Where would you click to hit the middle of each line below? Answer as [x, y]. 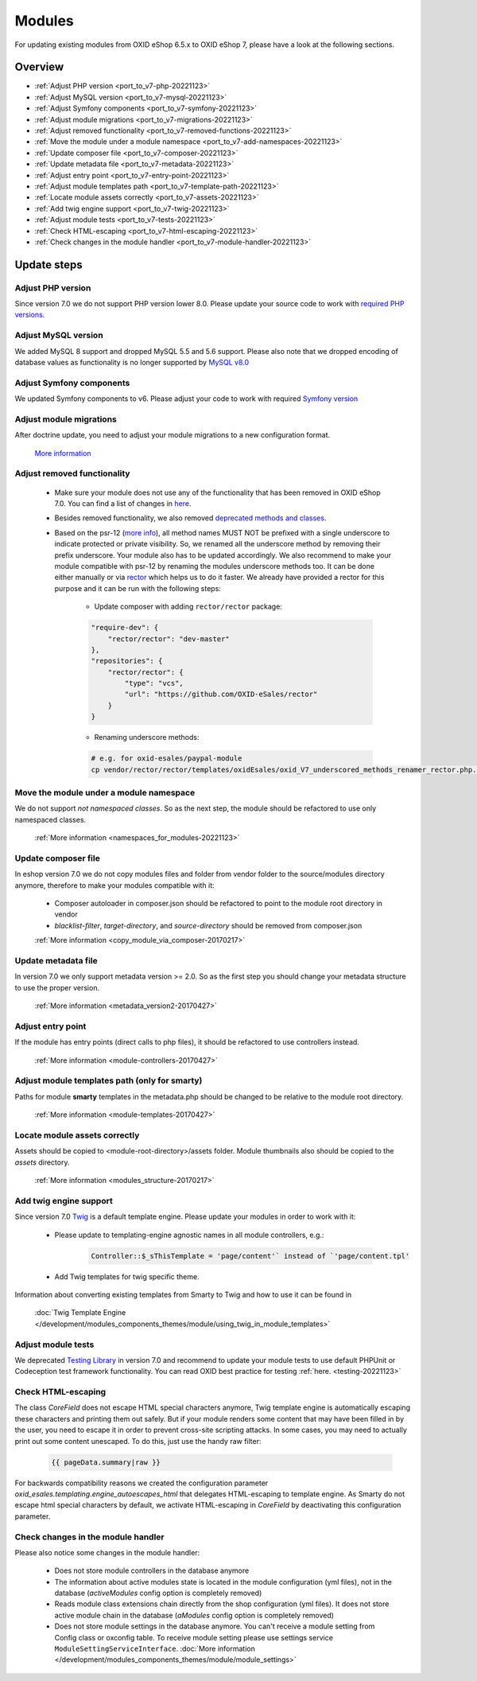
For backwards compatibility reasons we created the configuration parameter [142, 1483]
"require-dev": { [125, 628]
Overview [39, 67]
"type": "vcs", [154, 683]
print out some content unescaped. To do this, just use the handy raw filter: [138, 1441]
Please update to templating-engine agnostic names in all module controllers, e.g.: [189, 1235]
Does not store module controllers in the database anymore [152, 1570]
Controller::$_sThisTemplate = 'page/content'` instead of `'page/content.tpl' [250, 1256]
